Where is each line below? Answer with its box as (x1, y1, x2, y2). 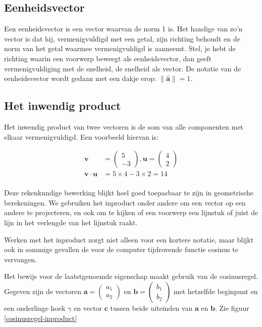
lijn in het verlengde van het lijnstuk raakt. (4, 217, 138, 228)
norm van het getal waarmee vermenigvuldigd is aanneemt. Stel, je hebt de (4, 43, 236, 54)
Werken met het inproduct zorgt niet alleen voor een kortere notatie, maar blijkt (4, 234, 254, 244)
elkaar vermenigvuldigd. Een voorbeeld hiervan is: (4, 131, 159, 142)
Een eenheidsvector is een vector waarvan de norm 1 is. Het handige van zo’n (4, 23, 243, 34)
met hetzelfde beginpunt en (173, 286, 258, 296)
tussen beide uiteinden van (110, 303, 193, 313)
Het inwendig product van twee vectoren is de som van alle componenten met (4, 121, 243, 132)
